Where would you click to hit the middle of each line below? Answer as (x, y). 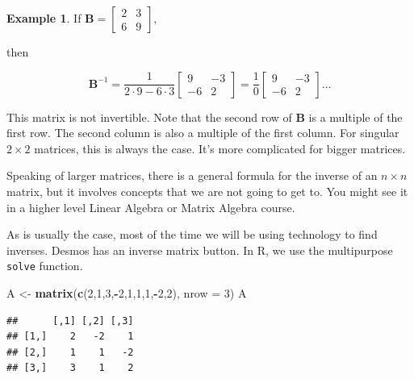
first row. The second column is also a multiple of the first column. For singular (203, 133)
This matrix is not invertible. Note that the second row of (149, 117)
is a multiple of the (355, 117)
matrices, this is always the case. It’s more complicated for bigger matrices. (220, 148)
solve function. (45, 266)
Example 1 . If (44, 18)
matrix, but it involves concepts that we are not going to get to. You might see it (207, 191)
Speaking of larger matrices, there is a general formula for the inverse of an (192, 175)
